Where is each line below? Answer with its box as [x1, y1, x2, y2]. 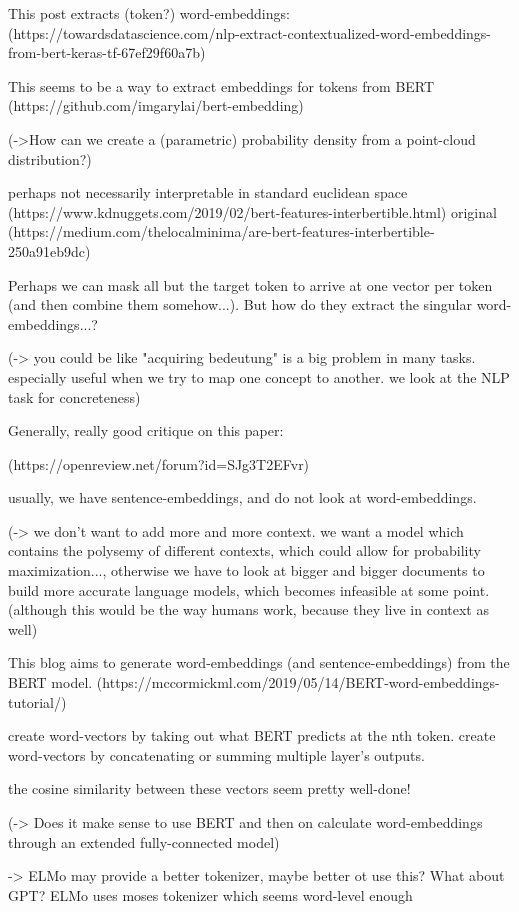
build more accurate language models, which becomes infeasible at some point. [8, 579, 490, 600]
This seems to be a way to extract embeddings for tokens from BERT [8, 75, 435, 96]
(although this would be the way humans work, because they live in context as [8, 599, 489, 620]
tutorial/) [8, 691, 67, 712]
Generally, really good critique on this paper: [8, 420, 284, 441]
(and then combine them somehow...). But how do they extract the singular [8, 294, 472, 315]
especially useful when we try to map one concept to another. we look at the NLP [8, 366, 510, 387]
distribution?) [8, 148, 92, 169]
